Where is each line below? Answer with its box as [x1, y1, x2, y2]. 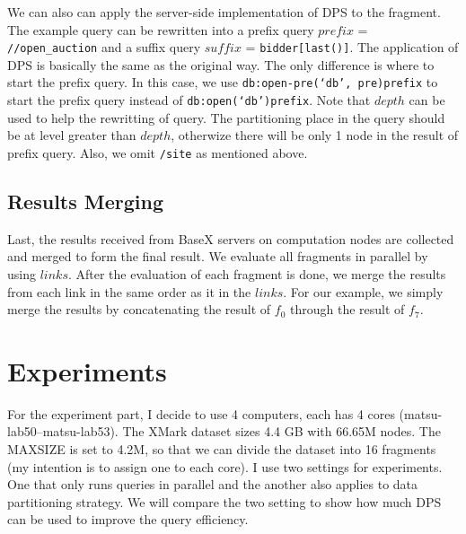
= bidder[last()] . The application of [245, 38, 459, 57]
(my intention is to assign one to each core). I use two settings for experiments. [7, 457, 443, 476]
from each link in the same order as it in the [7, 282, 251, 301]
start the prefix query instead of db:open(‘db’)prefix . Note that [7, 91, 371, 109]
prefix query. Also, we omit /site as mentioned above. [7, 143, 308, 162]
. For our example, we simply [283, 282, 444, 301]
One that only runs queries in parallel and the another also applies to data [7, 475, 418, 494]
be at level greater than [7, 126, 136, 144]
